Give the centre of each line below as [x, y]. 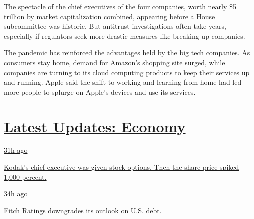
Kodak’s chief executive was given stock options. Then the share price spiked [122, 167]
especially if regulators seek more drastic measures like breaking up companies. [125, 36]
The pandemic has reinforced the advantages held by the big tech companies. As [127, 53]
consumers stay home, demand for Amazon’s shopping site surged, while [115, 62]
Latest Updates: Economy [95, 126]
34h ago [16, 194]
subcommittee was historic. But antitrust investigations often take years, [115, 26]
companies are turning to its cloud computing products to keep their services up [127, 72]
